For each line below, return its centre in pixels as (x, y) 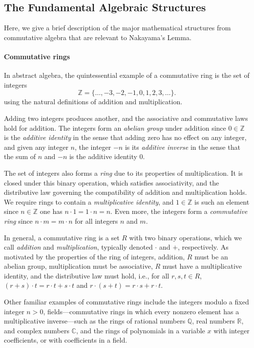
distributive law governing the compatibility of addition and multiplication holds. (126, 192)
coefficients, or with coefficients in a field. (66, 340)
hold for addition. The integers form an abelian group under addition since (115, 128)
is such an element (222, 201)
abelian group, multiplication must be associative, (78, 266)
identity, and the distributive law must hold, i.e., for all (87, 275)
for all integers (96, 220)
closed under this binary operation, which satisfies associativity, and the (112, 182)
